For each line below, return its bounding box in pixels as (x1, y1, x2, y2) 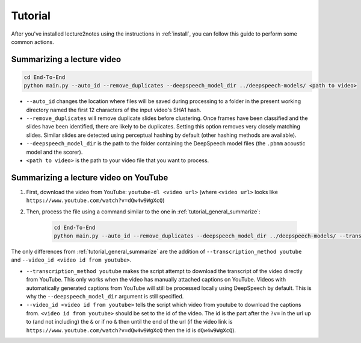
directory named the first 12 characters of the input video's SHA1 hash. (26, 106, 202, 113)
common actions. (11, 38, 54, 45)
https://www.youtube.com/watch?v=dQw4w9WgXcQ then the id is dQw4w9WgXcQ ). (26, 326, 236, 334)
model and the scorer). (26, 148, 83, 156)
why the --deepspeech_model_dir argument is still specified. (26, 293, 184, 300)
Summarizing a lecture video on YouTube (11, 172, 168, 183)
